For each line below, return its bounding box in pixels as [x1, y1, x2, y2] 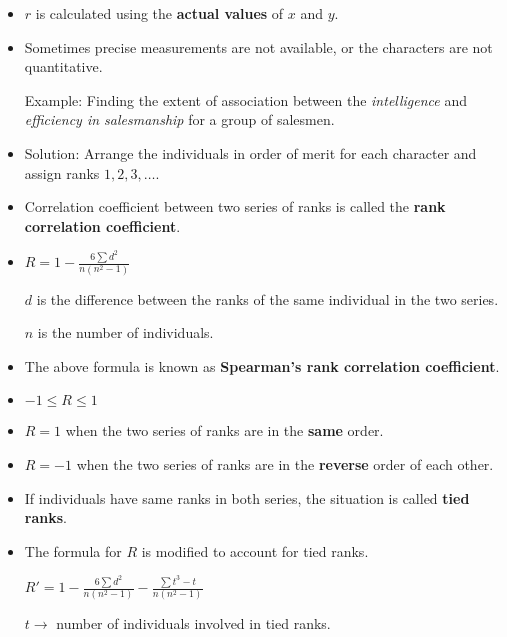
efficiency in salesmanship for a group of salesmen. [24, 109, 335, 130]
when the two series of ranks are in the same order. [65, 420, 384, 441]
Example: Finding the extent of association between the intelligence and [24, 89, 468, 110]
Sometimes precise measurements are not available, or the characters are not [24, 36, 493, 57]
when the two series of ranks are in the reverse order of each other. [76, 453, 494, 474]
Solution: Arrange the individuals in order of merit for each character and [24, 142, 477, 163]
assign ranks [24, 162, 100, 183]
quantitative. [24, 56, 103, 77]
